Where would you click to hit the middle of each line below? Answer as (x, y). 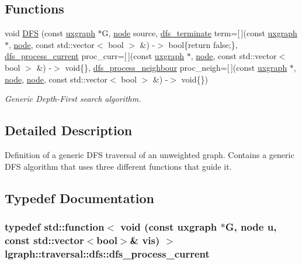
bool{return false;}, (203, 44)
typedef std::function (55, 226)
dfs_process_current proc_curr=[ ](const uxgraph (95, 56)
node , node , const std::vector (56, 79)
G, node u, (251, 226)
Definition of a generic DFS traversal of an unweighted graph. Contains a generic (150, 154)
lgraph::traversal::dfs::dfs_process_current (107, 253)
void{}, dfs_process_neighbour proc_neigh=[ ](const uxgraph (176, 67)
